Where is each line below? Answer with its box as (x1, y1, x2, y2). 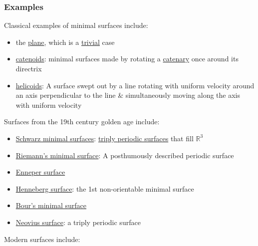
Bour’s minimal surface (15, 200, 87, 211)
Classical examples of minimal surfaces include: (4, 20, 148, 30)
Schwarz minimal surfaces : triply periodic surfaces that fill (15, 133, 194, 143)
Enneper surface (15, 167, 65, 177)
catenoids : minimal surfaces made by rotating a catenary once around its (15, 53, 239, 64)
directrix (15, 63, 42, 73)
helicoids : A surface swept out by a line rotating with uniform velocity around (15, 80, 255, 90)
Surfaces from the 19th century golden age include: (4, 116, 160, 127)
